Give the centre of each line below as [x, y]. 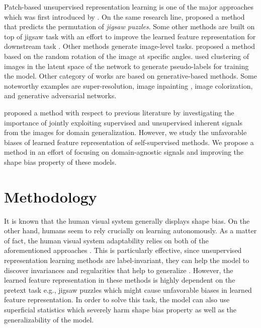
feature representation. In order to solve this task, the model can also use [117, 300]
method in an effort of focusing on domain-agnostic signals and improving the [124, 152]
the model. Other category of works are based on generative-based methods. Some [130, 76]
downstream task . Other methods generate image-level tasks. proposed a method [130, 46]
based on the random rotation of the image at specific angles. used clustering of [127, 56]
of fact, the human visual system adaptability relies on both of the [106, 240]
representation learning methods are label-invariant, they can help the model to [127, 260]
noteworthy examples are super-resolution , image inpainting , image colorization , [128, 85]
